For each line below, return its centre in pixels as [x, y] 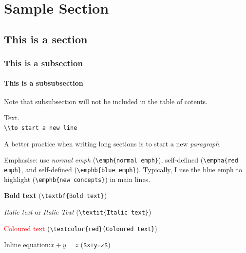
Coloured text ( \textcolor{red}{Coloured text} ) [81, 228]
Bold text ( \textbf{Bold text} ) [56, 195]
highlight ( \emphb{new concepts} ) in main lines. [77, 179]
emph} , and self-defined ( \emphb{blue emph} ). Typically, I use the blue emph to [123, 169]
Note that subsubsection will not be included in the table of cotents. [106, 101]
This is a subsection [43, 63]
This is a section [46, 39]
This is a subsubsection [44, 82]
